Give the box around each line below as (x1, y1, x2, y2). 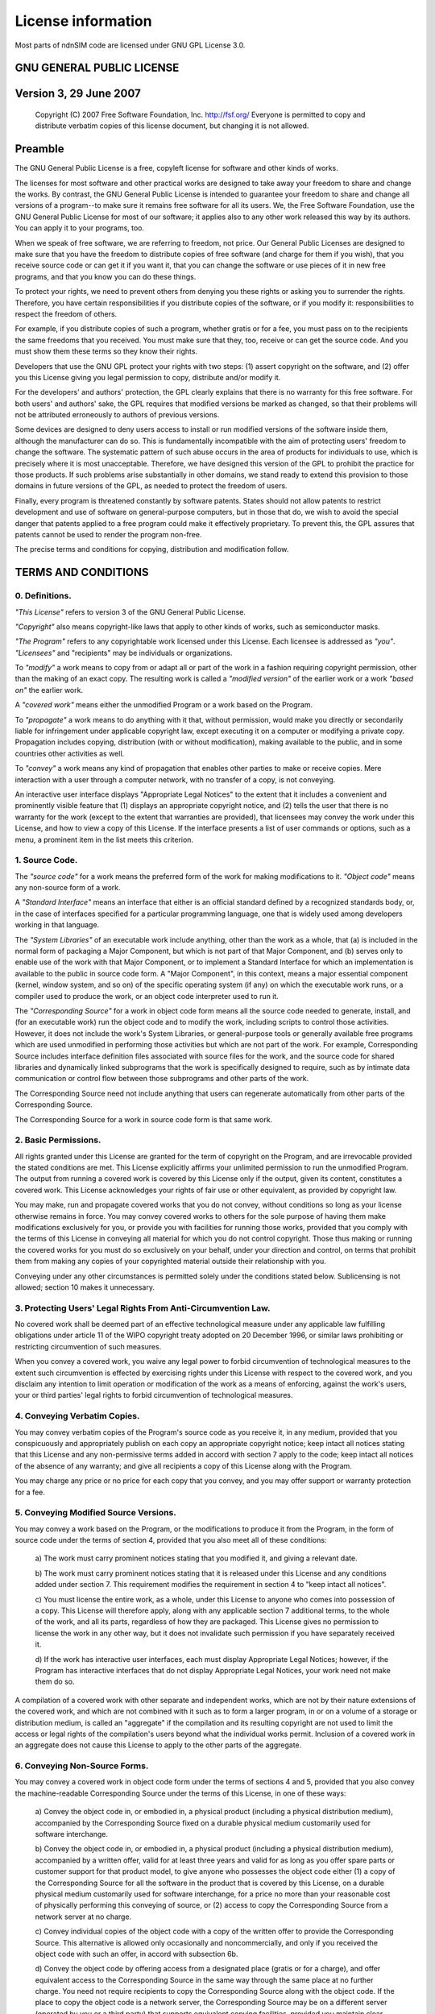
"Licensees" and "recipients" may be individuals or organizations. (14, 648, 233, 657)
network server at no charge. (35, 1912, 132, 1921)
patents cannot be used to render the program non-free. (14, 529, 202, 539)
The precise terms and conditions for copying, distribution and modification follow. (14, 545, 289, 554)
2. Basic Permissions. (14, 1134, 101, 1146)
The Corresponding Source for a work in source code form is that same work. (14, 1114, 273, 1124)
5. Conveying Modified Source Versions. (14, 1507, 176, 1519)
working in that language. (14, 920, 100, 930)
